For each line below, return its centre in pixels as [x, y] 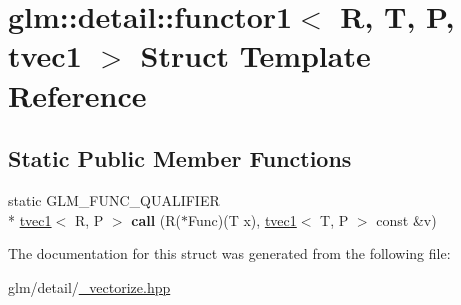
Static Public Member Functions [180, 158]
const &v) [406, 219]
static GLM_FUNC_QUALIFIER [114, 199]
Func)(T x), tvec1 [242, 219]
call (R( [156, 219]
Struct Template [255, 55]
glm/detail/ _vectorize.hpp [89, 286]
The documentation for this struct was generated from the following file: [229, 253]
